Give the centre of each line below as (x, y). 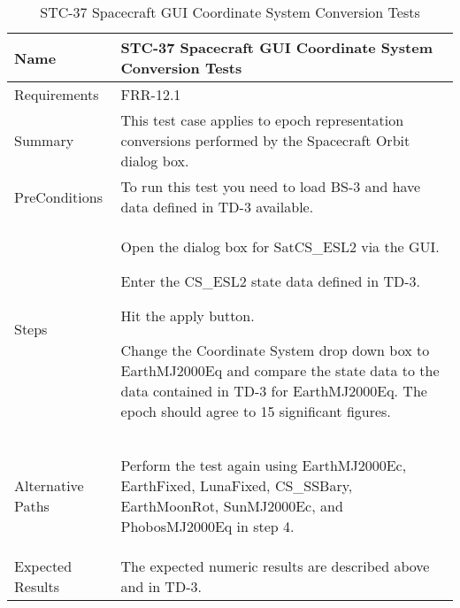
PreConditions (58, 196)
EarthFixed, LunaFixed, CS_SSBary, (237, 485)
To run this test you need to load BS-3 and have (271, 186)
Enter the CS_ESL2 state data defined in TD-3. (270, 281)
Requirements (57, 94)
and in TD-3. (161, 586)
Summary (44, 140)
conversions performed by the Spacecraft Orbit (265, 140)
